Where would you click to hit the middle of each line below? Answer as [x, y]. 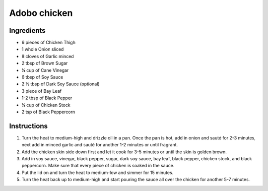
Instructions [29, 126]
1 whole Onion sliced [43, 49]
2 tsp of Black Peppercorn [48, 112]
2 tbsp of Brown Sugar [45, 63]
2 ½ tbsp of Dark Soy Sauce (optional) [61, 84]
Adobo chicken [41, 13]
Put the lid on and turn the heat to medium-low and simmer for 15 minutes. [98, 172]
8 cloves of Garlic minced [48, 56]
